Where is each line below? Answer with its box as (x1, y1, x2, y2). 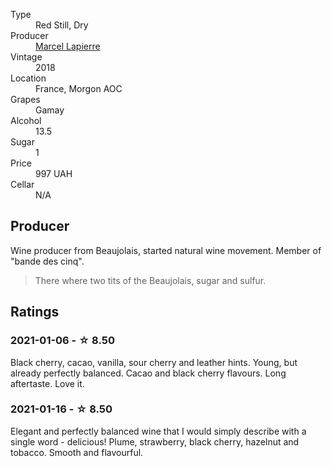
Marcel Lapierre (35, 40, 101, 52)
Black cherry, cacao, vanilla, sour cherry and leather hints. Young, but (10, 356, 298, 368)
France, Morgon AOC (35, 83, 123, 94)
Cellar (10, 179, 35, 190)
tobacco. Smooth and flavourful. (10, 446, 144, 458)
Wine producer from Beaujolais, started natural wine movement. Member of (10, 244, 322, 256)
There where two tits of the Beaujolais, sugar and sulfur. (34, 274, 267, 286)
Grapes (10, 94, 41, 105)
